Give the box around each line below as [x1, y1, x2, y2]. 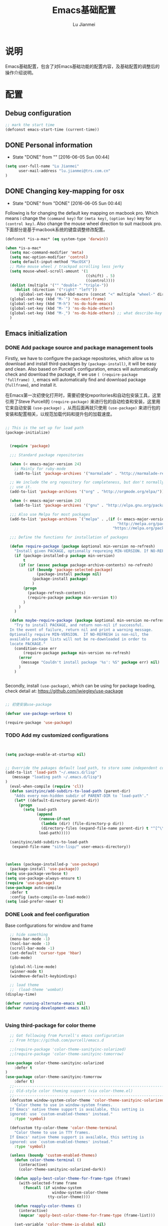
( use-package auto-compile [5, 885, 61, 890]
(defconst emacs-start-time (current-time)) [5, 127, 99, 132]
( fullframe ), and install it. [5, 382, 57, 388]
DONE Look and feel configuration [5, 911, 90, 918]
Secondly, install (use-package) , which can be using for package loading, [5, 682, 156, 688]
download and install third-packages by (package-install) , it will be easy [5, 361, 156, 367]
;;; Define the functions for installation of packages [9, 535, 128, 540]
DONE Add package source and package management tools [5, 344, 153, 351]
